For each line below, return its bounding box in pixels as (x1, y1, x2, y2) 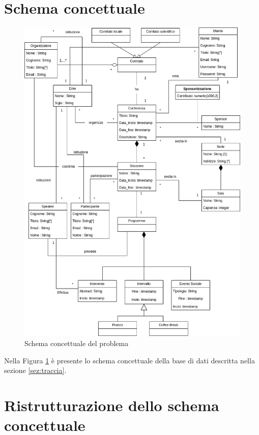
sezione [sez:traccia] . (4, 365, 67, 376)
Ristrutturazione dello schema (4, 394, 219, 415)
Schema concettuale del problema (24, 337, 129, 348)
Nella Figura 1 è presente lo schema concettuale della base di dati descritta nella (4, 355, 255, 365)
